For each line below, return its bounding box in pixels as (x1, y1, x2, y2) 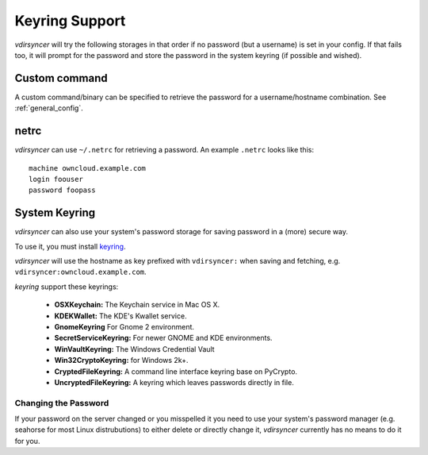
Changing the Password (14, 397, 109, 408)
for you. (14, 436, 40, 445)
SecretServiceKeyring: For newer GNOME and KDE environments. (54, 334, 273, 343)
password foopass (29, 186, 96, 195)
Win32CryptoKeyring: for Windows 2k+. (54, 356, 189, 365)
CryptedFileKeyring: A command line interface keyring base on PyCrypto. (54, 366, 297, 376)
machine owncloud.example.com (29, 164, 147, 172)
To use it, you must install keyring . (14, 241, 126, 251)
